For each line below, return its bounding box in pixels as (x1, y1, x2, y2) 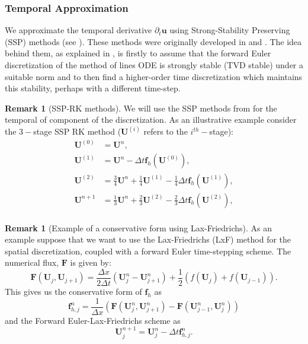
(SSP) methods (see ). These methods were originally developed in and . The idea (5, 35, 302, 47)
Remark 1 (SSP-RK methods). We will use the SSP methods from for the (5, 101, 277, 114)
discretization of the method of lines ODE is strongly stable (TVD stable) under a (5, 59, 303, 71)
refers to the (143, 125, 188, 138)
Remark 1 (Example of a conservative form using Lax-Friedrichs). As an (5, 221, 272, 234)
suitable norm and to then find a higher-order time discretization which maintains (5, 70, 303, 82)
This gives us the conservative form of (5, 285, 142, 298)
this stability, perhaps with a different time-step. (5, 82, 181, 94)
